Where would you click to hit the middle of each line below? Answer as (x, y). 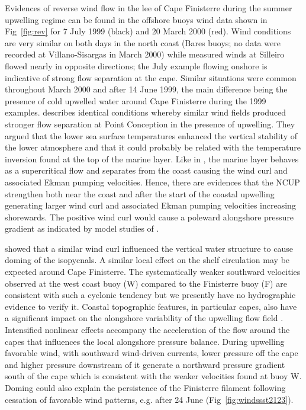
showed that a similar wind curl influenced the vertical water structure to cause (149, 248)
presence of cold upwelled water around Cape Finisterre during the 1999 (136, 100)
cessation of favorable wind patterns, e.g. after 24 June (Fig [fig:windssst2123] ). (149, 399)
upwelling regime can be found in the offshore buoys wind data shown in (136, 19)
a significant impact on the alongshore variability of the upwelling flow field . (144, 318)
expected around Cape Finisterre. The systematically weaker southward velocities (153, 272)
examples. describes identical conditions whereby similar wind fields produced (146, 112)
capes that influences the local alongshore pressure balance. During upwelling (145, 341)
